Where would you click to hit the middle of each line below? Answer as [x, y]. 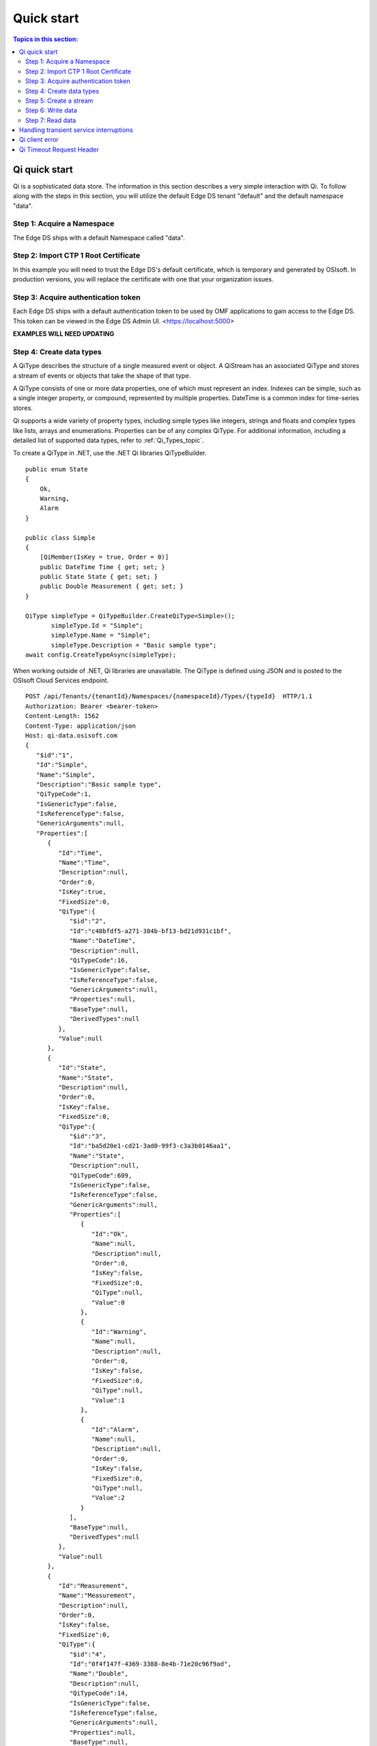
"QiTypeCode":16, [99, 960]
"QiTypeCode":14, [99, 1693]
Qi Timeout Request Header [59, 149]
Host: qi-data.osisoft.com [72, 735]
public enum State [57, 469]
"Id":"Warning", [119, 1331]
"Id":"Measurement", [94, 1586]
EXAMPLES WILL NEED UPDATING [64, 334]
